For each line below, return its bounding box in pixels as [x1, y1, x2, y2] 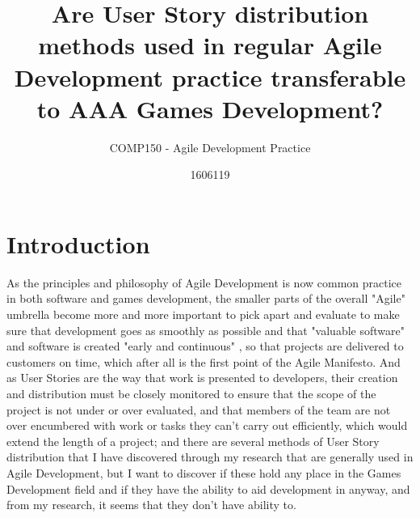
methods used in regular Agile [38, 28, 382, 62]
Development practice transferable [14, 60, 406, 93]
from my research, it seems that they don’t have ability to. [6, 496, 296, 513]
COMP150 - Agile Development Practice [109, 138, 311, 155]
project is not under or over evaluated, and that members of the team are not [6, 401, 391, 418]
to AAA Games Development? [36, 91, 384, 125]
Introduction [6, 227, 150, 260]
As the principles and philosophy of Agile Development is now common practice [6, 274, 402, 291]
